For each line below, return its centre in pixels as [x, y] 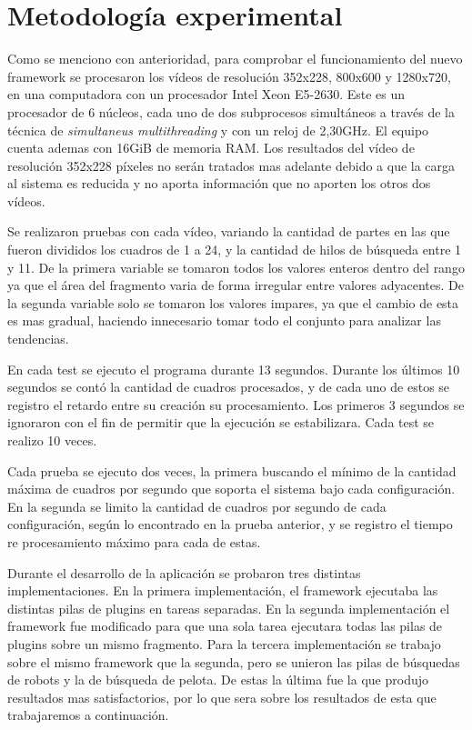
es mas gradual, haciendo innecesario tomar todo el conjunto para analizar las [224, 320]
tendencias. [38, 339]
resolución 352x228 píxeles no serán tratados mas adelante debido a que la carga [231, 165]
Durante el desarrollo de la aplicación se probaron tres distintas [184, 572]
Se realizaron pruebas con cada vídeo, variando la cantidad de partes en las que [229, 231]
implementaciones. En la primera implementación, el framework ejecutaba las [223, 590]
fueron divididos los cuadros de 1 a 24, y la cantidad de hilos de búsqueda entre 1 [235, 250]
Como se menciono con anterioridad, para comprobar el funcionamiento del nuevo [235, 59]
